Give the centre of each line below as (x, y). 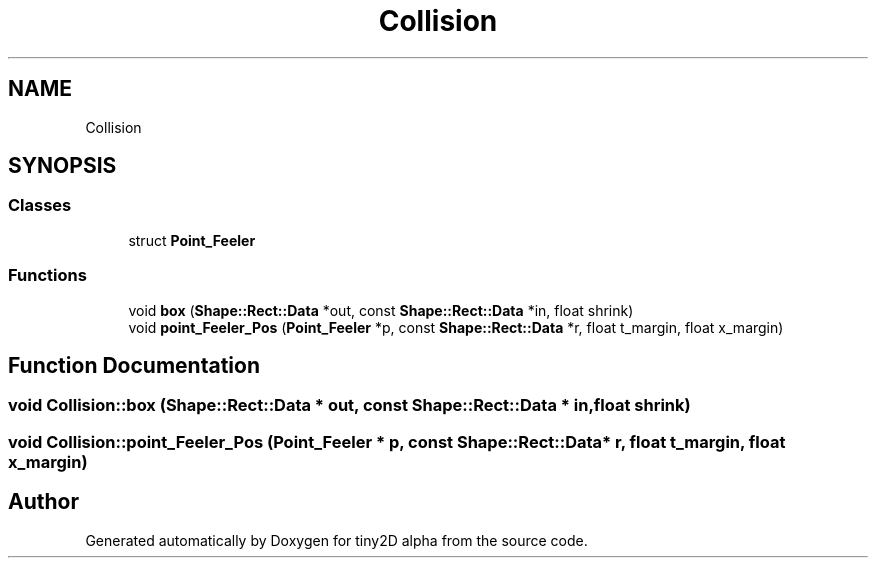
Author (43, 502)
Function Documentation (134, 365)
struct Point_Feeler (192, 240)
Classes (40, 205)
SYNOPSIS (62, 166)
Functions (47, 275)
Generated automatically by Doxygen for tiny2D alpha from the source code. (336, 540)
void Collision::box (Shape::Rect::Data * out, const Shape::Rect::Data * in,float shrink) (349, 405)
